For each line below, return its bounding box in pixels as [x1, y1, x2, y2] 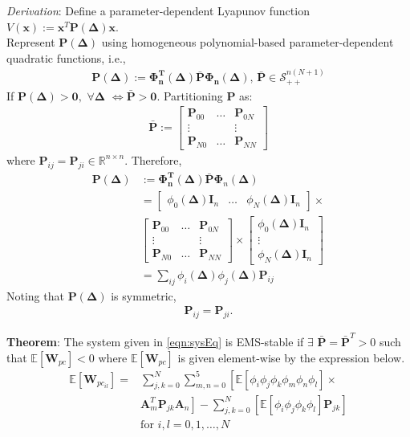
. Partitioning [156, 87, 223, 104]
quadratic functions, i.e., [6, 49, 126, 66]
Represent [6, 34, 55, 51]
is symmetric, [111, 287, 177, 304]
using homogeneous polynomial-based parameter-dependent [101, 34, 394, 51]
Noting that [6, 287, 64, 304]
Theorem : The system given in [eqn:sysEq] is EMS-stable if [6, 333, 304, 349]
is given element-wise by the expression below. [177, 349, 405, 366]
